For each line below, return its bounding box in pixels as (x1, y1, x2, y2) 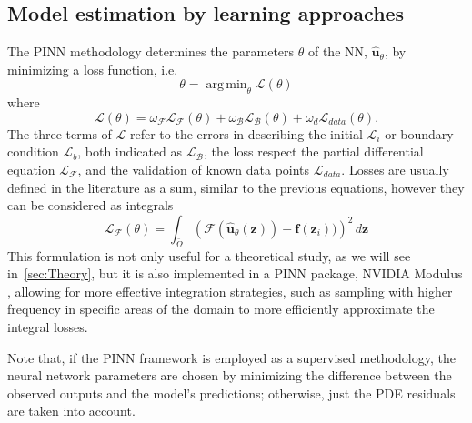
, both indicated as (77, 142, 183, 161)
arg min (206, 78, 247, 92)
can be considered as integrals (7, 196, 174, 215)
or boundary (385, 124, 454, 143)
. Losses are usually (341, 159, 449, 178)
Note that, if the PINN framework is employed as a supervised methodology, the (7, 347, 456, 367)
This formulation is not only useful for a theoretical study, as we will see (7, 246, 411, 265)
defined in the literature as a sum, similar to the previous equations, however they (7, 177, 465, 196)
